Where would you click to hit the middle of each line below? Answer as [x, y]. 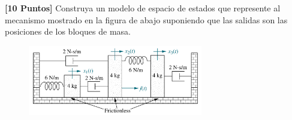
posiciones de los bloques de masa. [68, 31]
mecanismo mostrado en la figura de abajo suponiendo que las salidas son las [146, 19]
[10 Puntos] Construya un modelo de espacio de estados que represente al [143, 8]
